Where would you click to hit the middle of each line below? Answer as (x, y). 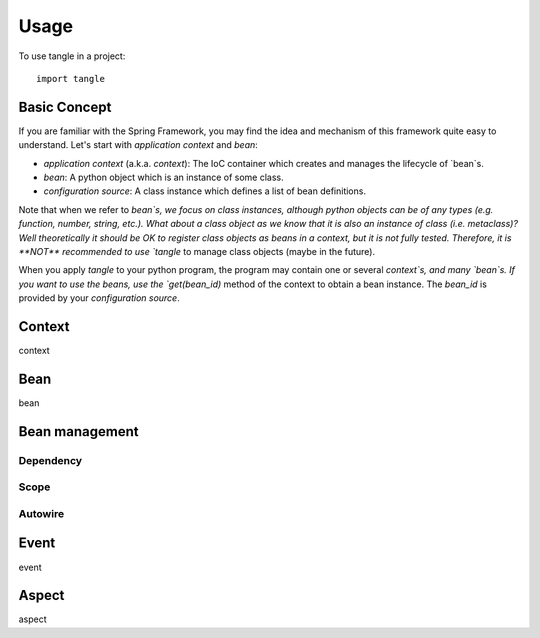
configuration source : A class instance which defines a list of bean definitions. (205, 191)
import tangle (70, 78)
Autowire (41, 513)
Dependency (50, 460)
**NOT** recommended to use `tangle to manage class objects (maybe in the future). (196, 251)
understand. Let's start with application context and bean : (138, 145)
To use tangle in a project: (72, 56)
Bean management (78, 431)
